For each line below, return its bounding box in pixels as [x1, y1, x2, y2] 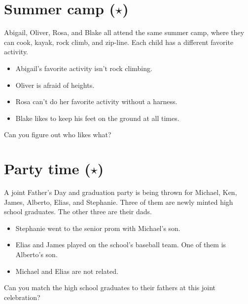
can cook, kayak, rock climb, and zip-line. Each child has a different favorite [4, 37, 234, 47]
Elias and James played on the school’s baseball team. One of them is [15, 239, 226, 250]
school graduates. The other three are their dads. [4, 206, 152, 217]
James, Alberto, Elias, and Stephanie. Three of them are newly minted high [4, 196, 233, 207]
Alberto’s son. [15, 249, 58, 259]
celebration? [4, 292, 40, 302]
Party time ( [4, 158, 91, 179]
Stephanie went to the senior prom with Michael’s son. [15, 223, 180, 233]
